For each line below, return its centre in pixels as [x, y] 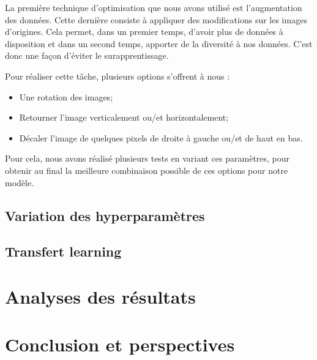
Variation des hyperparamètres [105, 215]
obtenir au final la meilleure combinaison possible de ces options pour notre [147, 170]
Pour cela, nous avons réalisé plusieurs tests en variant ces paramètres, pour [147, 158]
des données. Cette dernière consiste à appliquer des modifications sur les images [156, 19]
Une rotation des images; [66, 96]
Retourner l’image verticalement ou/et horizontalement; [124, 117]
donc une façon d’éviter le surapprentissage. [87, 55]
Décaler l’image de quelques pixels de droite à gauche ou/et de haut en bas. [161, 137]
